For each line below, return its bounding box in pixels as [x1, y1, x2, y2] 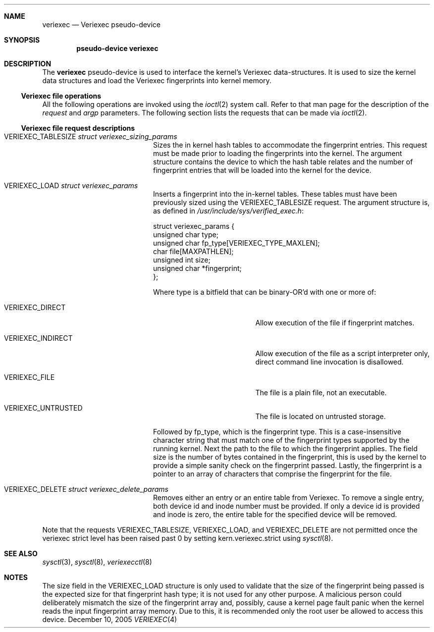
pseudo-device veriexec [76, 44, 159, 53]
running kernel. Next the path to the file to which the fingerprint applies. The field [153, 444, 418, 453]
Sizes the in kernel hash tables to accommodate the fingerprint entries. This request [153, 141, 428, 149]
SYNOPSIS [4, 36, 40, 44]
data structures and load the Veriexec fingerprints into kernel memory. [42, 76, 271, 85]
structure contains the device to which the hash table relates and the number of [153, 158, 413, 166]
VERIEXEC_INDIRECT [4, 334, 73, 342]
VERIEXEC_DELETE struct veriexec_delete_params [4, 485, 168, 493]
